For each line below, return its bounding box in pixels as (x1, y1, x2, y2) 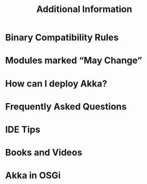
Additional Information (36, 4, 132, 15)
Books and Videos (5, 147, 83, 158)
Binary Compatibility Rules (5, 32, 119, 43)
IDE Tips (5, 124, 41, 135)
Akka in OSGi (5, 170, 61, 181)
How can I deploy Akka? (5, 78, 107, 89)
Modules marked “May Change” (5, 55, 142, 66)
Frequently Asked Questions (5, 101, 127, 112)
